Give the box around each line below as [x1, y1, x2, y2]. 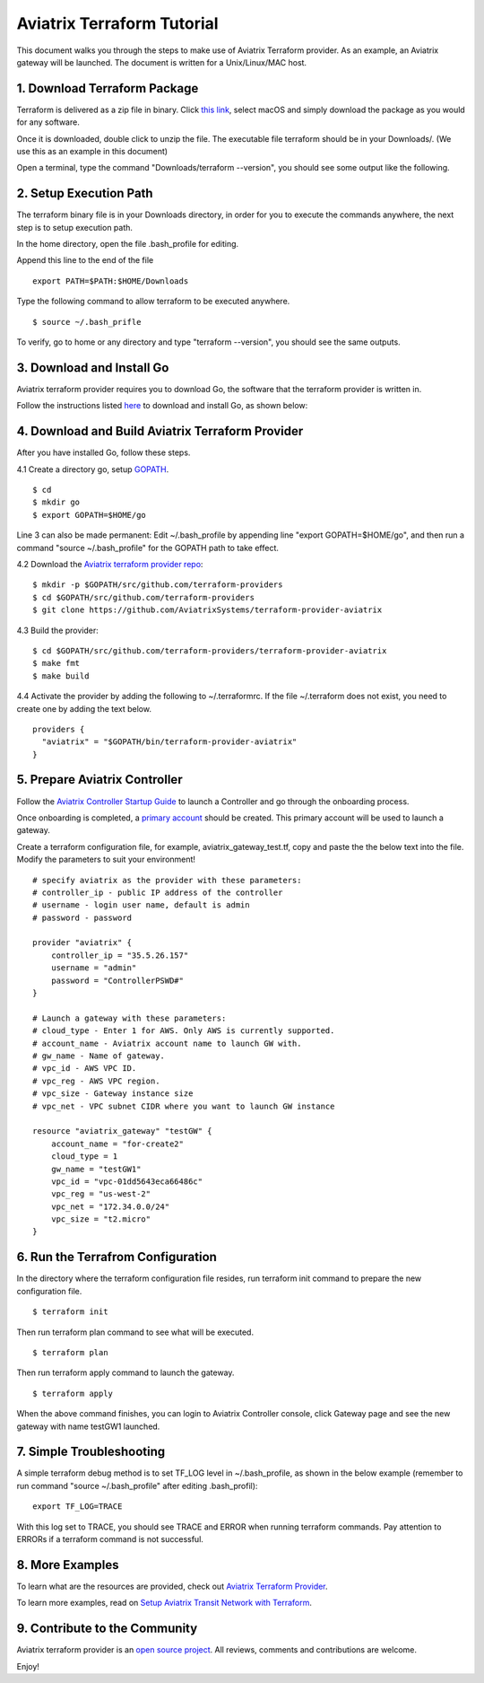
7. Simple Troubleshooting [16, 1444, 166, 1459]
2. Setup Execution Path [16, 186, 153, 201]
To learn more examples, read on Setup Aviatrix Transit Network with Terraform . [16, 1598, 313, 1608]
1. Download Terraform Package [16, 81, 199, 96]
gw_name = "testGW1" [50, 1163, 142, 1174]
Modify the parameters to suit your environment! [16, 854, 196, 865]
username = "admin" [50, 963, 137, 973]
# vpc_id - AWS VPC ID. [32, 1064, 137, 1074]
